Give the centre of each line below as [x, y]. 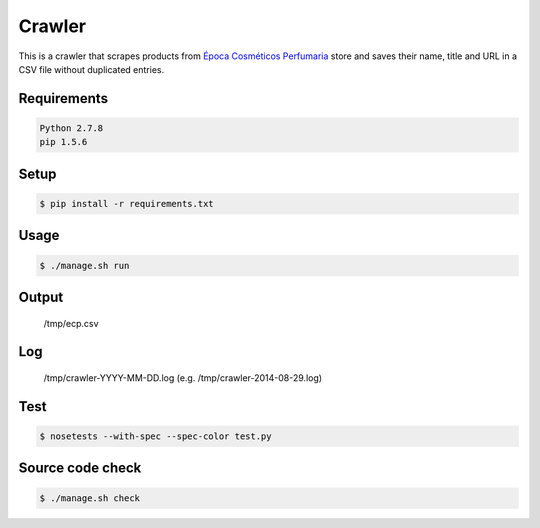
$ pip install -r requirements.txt [126, 203]
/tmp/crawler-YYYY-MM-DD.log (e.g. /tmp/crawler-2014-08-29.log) [183, 377]
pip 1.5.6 [63, 142]
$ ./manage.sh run [84, 265]
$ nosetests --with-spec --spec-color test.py [155, 436]
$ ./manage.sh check [89, 498]
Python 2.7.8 [71, 128]
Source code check [80, 468]
